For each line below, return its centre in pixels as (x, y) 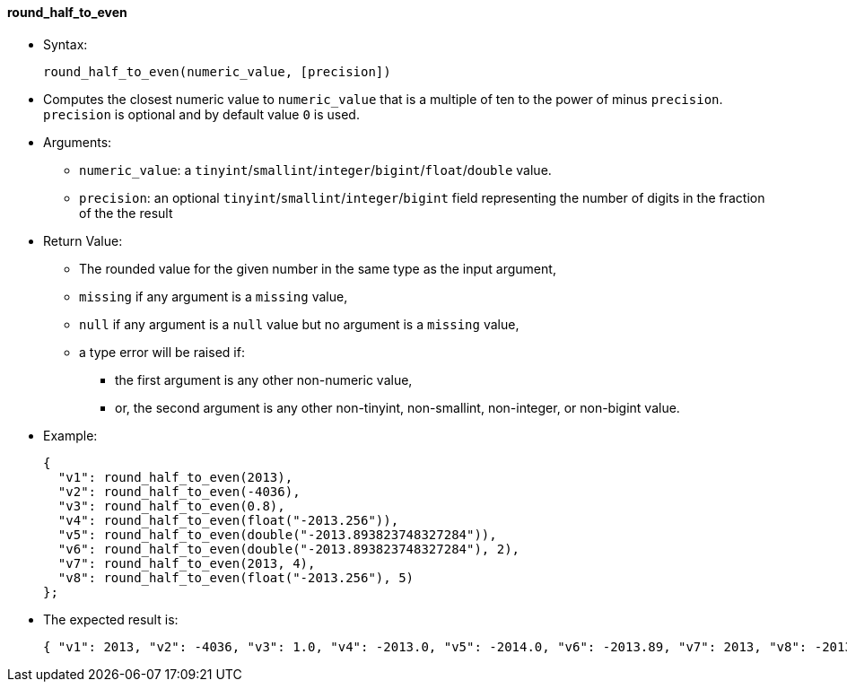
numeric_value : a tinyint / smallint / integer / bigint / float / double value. (315, 170)
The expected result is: (111, 619)
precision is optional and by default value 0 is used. (201, 114)
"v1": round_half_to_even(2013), (175, 477)
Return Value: (83, 240)
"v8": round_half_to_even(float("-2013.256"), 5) (236, 577)
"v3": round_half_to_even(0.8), (171, 506)
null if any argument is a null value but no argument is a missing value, (299, 324)
